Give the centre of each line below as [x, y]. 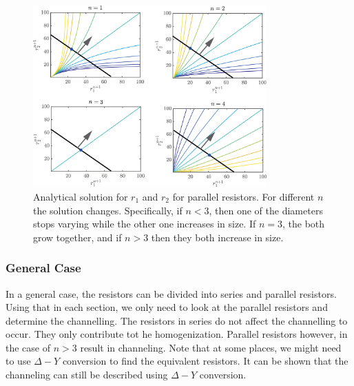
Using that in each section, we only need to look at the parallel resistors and [167, 307]
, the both [303, 224]
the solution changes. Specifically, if [108, 210]
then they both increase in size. [217, 237]
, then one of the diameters [266, 210]
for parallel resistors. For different [243, 196]
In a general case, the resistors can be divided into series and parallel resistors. [171, 293]
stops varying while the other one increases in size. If [145, 224]
